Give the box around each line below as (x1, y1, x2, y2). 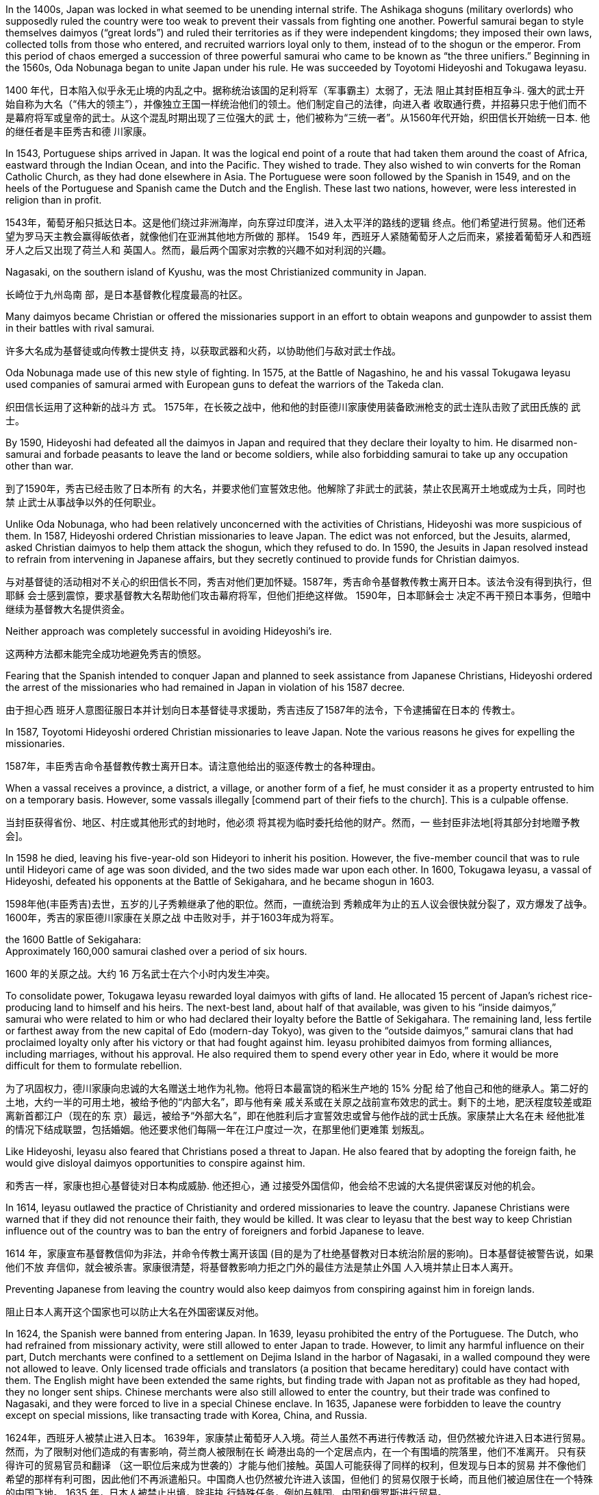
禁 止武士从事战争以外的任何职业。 (5, 496, 162, 508)
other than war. (5, 460, 74, 472)
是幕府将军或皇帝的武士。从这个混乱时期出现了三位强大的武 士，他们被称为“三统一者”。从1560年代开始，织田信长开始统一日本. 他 (5, 112, 590, 123)
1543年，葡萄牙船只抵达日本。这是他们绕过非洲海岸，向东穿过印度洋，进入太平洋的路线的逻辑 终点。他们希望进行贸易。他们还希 (5, 217, 586, 228)
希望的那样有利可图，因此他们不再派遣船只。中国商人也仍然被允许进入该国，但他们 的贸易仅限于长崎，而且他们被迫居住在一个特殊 (5, 1473, 593, 1485)
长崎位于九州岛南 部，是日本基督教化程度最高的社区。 (5, 289, 248, 300)
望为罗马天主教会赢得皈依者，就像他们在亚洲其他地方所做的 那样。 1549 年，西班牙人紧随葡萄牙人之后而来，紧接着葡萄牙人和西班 (5, 230, 591, 242)
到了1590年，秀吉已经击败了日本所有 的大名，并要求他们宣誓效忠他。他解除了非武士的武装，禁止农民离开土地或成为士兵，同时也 (5, 483, 586, 494)
